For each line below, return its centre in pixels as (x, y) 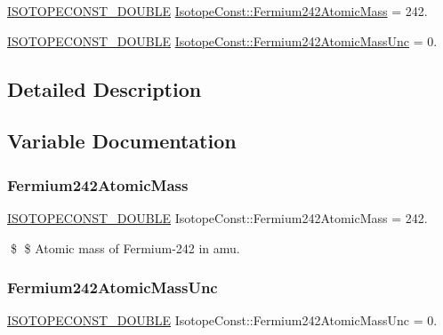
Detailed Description (105, 88)
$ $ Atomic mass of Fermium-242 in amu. (125, 247)
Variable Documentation (122, 141)
